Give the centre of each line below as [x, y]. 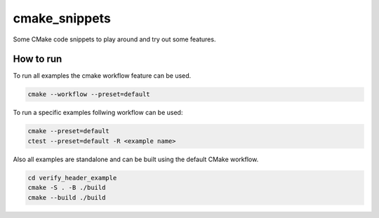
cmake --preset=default [69, 131]
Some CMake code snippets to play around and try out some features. [114, 39]
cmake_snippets [62, 18]
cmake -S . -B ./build [67, 188]
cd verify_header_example [72, 178]
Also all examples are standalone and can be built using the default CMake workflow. [136, 159]
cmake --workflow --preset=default [89, 94]
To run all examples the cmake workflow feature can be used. [102, 76]
